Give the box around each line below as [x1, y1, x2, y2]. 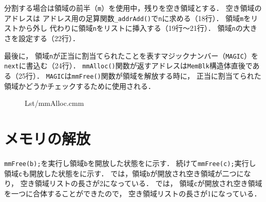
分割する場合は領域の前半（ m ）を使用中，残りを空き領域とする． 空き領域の [4, 3, 262, 13]
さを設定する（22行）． [4, 32, 80, 43]
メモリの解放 [4, 127, 91, 149]
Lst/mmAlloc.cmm [25, 98, 84, 108]
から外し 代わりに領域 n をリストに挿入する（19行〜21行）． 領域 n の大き [18, 23, 257, 33]
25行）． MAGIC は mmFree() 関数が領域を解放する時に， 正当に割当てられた [18, 70, 261, 81]
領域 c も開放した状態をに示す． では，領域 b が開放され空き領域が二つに [4, 168, 244, 178]
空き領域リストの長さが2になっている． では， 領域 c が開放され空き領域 [20, 178, 262, 189]
